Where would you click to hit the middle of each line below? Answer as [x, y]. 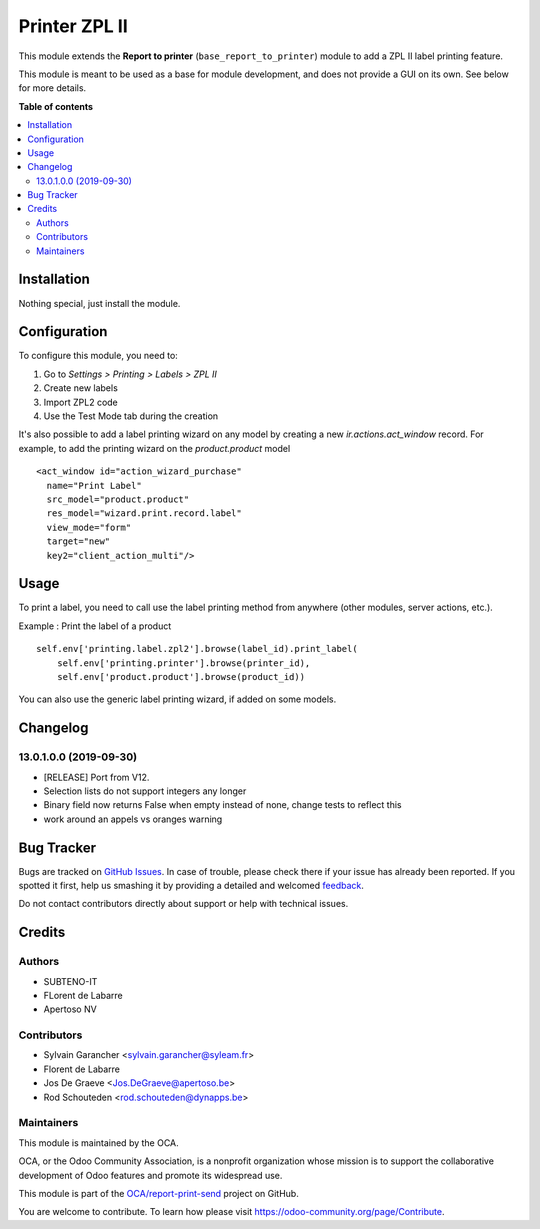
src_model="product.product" [118, 499]
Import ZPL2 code [81, 402]
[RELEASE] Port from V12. [96, 777]
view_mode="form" [89, 527]
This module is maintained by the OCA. [98, 1142]
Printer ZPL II [73, 26]
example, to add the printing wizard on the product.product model [154, 448]
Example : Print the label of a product [95, 626]
